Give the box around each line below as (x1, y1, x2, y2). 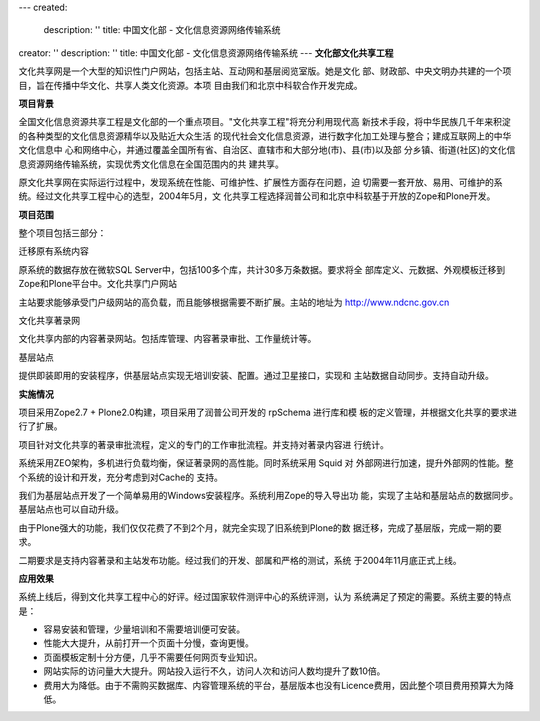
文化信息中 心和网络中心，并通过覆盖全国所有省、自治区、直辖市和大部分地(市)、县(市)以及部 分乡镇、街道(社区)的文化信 (18, 144, 516, 156)
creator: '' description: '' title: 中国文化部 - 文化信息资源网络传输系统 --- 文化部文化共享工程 (18, 46, 394, 59)
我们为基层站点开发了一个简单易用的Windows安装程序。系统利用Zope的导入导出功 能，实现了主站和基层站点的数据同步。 (18, 489, 519, 501)
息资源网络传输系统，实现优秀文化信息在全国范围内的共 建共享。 (18, 158, 284, 170)
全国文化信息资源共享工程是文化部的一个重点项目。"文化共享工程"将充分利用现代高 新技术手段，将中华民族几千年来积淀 (18, 116, 511, 128)
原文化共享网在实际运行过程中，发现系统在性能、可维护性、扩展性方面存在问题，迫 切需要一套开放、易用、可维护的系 (18, 176, 503, 188)
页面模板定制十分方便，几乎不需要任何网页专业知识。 (43, 651, 263, 663)
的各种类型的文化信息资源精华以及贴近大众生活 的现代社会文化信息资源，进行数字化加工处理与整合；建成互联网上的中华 (18, 130, 512, 142)
